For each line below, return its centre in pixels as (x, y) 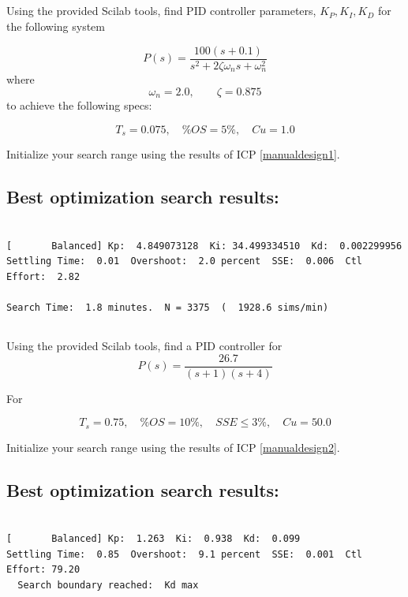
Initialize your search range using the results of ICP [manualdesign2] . (173, 447)
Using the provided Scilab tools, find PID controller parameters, (161, 11)
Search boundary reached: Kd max (108, 585)
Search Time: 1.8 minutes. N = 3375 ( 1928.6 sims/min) (168, 307)
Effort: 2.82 (43, 276)
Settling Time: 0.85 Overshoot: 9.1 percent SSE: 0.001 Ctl (185, 554)
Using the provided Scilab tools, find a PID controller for (144, 345)
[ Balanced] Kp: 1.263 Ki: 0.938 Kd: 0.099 (153, 539)
